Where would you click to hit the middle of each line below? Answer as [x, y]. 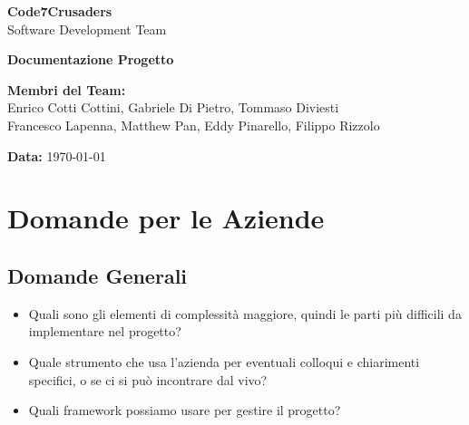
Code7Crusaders [60, 11]
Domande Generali [98, 275]
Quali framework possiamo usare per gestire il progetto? [185, 410]
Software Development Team [87, 29]
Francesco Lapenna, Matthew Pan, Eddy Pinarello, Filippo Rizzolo [194, 125]
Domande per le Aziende [166, 218]
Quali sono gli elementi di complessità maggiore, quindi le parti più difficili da [245, 313]
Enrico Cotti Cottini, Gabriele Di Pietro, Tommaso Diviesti [173, 107]
